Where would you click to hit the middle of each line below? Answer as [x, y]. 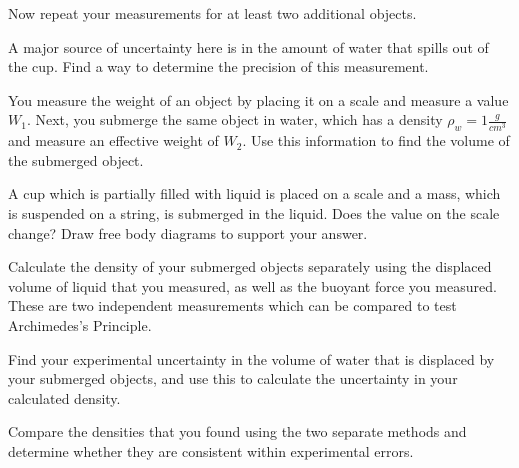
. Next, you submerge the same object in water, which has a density [234, 119]
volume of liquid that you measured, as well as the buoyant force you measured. [252, 285]
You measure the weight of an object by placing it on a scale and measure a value [258, 99]
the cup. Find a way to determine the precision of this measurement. [218, 66]
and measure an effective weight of [113, 140]
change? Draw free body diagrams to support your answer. [188, 232]
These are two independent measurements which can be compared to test [232, 305]
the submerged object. [76, 159]
